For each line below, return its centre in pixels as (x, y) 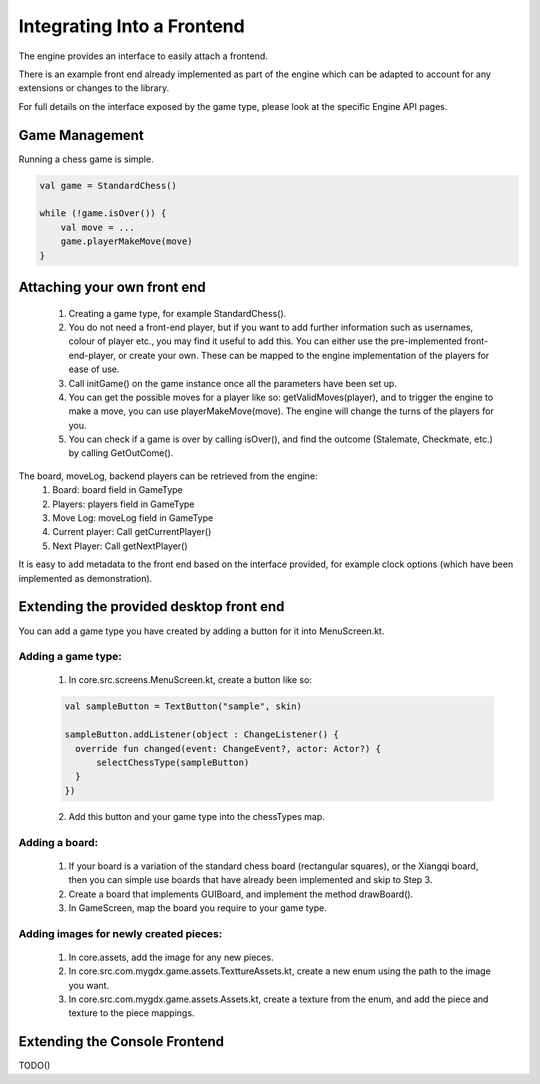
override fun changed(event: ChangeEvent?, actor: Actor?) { (228, 748)
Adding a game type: (70, 657)
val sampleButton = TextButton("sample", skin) (183, 706)
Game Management (81, 135)
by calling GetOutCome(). (121, 453)
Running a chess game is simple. (86, 159)
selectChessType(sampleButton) (173, 762)
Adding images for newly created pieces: (120, 933)
